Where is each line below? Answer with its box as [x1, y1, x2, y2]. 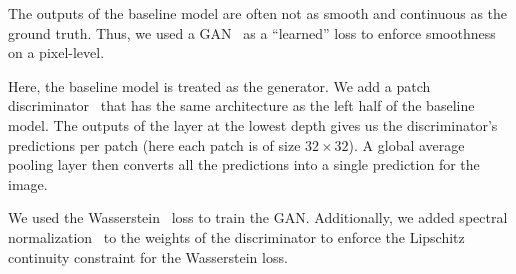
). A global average [348, 134, 465, 155]
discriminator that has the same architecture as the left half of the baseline [8, 95, 475, 116]
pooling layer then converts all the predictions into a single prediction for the [8, 154, 480, 175]
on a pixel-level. [8, 42, 105, 63]
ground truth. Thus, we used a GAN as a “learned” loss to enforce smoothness [8, 22, 496, 43]
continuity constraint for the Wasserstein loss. [8, 246, 288, 267]
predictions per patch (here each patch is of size [8, 134, 301, 155]
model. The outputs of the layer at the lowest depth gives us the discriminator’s [8, 114, 498, 135]
